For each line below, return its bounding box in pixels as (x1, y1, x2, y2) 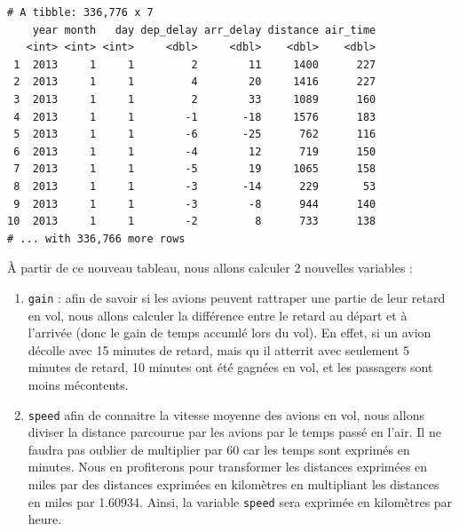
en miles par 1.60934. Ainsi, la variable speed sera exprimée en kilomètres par (28, 492, 453, 511)
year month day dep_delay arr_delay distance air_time (32, 23, 376, 36)
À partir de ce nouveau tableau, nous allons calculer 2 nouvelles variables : (7, 258, 414, 277)
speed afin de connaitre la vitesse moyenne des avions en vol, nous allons (28, 405, 424, 424)
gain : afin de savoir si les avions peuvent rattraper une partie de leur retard (28, 288, 446, 306)
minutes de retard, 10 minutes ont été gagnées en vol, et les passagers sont (28, 358, 433, 376)
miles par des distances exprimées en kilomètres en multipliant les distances (28, 474, 439, 493)
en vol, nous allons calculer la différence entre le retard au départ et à (28, 305, 408, 324)
